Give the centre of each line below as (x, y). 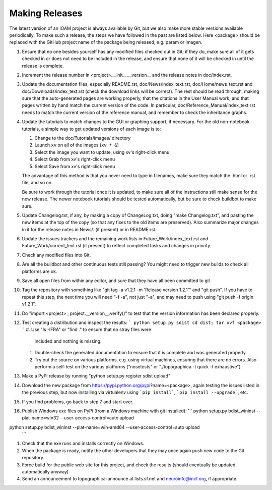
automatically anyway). (46, 472)
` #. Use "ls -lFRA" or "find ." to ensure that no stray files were (86, 330)
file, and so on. (37, 183)
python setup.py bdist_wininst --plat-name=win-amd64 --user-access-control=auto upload (105, 427)
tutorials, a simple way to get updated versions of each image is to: (91, 129)
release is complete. (43, 66)
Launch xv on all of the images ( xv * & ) (77, 145)
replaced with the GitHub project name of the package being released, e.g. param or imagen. (106, 42)
